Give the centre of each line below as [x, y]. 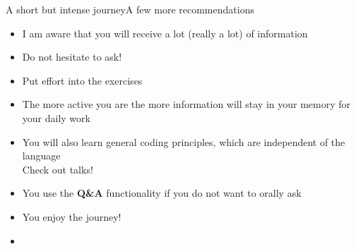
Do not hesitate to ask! [72, 57]
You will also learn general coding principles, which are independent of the [184, 141]
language [41, 156]
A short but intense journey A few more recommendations [130, 9]
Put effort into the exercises [82, 80]
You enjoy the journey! [72, 216]
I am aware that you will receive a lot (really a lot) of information [165, 33]
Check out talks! [58, 169]
